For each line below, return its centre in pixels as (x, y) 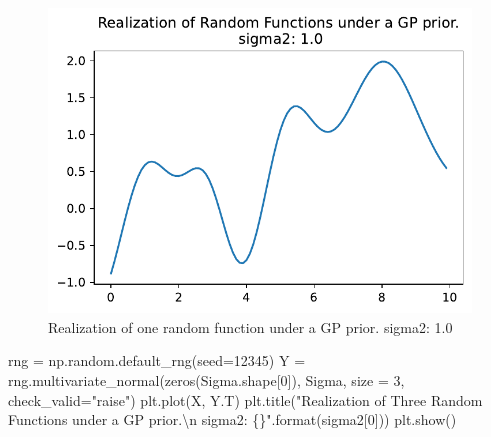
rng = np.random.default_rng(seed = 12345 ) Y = (157, 360)
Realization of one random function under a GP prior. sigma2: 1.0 (250, 326)
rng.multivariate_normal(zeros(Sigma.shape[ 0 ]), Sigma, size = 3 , (206, 379)
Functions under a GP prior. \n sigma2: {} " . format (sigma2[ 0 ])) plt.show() (232, 419)
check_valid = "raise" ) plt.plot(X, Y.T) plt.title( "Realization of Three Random (245, 399)
